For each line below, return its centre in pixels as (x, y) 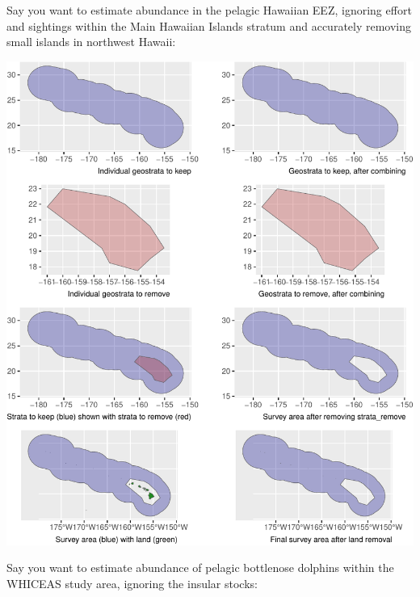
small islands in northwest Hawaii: (91, 42)
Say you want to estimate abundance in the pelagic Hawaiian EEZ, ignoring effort (209, 10)
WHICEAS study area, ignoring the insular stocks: (132, 583)
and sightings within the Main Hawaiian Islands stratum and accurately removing (209, 25)
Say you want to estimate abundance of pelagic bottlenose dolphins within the (200, 568)
